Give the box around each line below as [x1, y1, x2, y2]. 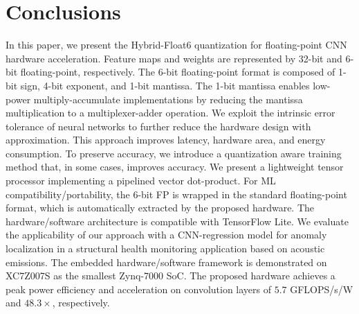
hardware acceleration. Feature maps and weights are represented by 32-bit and [6, 51, 342, 65]
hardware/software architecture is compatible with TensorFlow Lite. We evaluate [6, 213, 349, 228]
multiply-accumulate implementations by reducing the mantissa [33, 91, 303, 106]
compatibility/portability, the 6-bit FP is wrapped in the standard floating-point [6, 186, 347, 201]
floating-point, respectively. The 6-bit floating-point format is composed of [20, 64, 335, 79]
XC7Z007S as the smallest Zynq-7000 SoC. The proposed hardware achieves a [6, 268, 335, 283]
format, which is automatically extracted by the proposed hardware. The [6, 200, 315, 215]
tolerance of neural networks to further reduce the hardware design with [6, 119, 311, 133]
